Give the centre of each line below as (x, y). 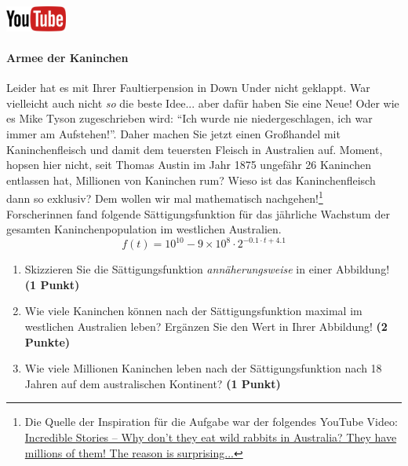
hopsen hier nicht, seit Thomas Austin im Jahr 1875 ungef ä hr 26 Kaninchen (189, 165)
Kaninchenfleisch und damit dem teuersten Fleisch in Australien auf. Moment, (195, 149)
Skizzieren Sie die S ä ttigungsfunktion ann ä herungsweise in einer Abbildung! (207, 269)
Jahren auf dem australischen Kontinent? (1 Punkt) (153, 383)
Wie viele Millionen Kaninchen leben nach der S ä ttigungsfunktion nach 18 (203, 368)
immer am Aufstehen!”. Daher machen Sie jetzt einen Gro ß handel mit (173, 133)
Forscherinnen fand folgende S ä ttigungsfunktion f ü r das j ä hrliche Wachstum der (198, 213)
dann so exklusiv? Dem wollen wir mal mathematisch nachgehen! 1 (165, 197)
